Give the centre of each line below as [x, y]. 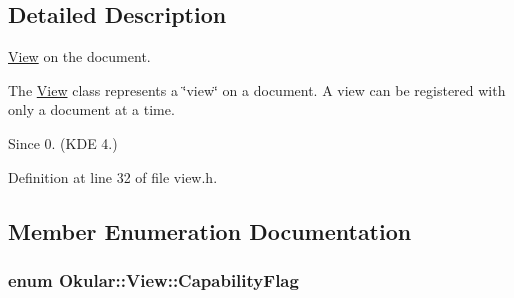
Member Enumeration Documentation [210, 230]
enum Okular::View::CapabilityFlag [153, 279]
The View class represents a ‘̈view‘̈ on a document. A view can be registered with [257, 89]
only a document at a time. [91, 109]
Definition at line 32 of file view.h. [113, 176]
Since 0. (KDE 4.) [63, 142]
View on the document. [79, 56]
